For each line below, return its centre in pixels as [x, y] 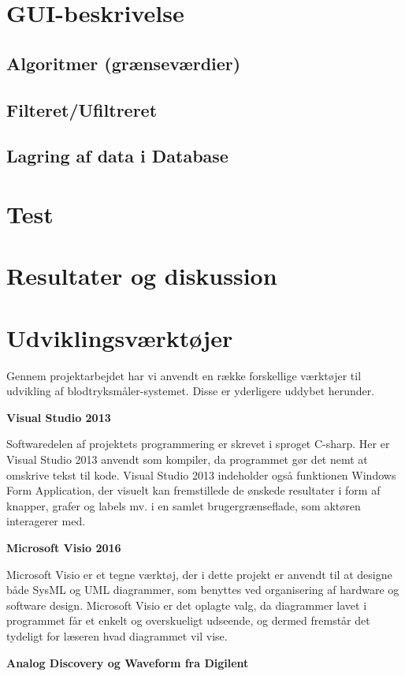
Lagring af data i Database [117, 156]
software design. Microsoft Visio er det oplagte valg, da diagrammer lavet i [187, 605]
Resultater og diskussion [142, 276]
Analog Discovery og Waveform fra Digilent [128, 662]
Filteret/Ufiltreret [82, 109]
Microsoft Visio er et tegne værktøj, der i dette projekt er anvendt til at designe [199, 574]
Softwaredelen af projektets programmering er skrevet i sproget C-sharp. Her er [198, 444]
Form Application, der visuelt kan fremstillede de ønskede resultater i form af [193, 490]
